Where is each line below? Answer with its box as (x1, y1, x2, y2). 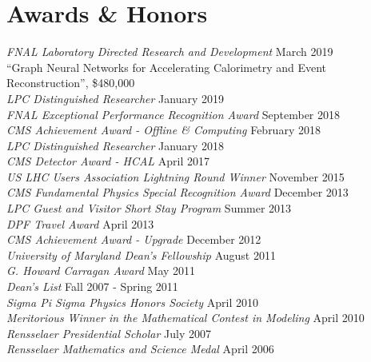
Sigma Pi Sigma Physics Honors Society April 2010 (6, 293, 258, 310)
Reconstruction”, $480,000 (6, 74, 135, 91)
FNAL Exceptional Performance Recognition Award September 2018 (6, 105, 340, 122)
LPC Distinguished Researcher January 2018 (6, 137, 224, 153)
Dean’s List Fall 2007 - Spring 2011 (6, 278, 178, 295)
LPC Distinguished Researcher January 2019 (6, 90, 224, 106)
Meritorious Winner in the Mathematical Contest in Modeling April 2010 (6, 309, 365, 326)
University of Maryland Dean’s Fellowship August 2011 (6, 246, 276, 263)
